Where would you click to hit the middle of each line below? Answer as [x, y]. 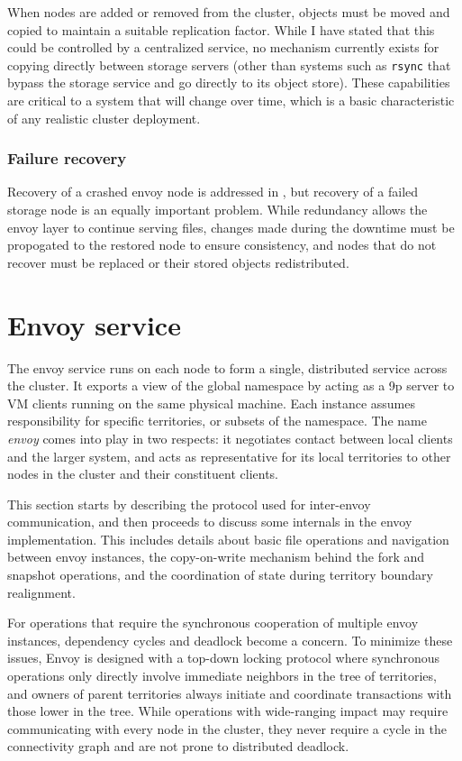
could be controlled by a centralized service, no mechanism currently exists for [223, 47]
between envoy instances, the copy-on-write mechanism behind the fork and [216, 557]
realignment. [41, 592]
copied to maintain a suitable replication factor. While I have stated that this [221, 29]
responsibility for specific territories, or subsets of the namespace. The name [217, 421]
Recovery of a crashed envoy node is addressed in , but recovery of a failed [213, 192]
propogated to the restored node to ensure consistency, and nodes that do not [222, 245]
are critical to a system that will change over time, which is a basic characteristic [231, 101]
